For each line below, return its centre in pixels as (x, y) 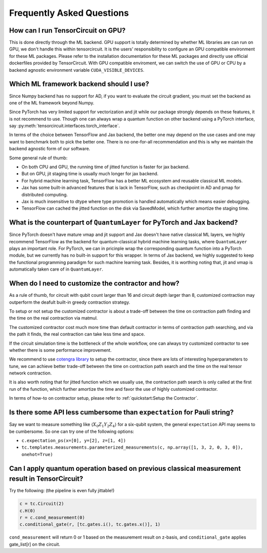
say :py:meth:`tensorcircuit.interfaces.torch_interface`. (65, 126)
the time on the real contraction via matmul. (54, 318)
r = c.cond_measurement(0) (52, 517)
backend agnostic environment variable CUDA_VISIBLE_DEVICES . (77, 70)
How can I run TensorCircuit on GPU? (67, 30)
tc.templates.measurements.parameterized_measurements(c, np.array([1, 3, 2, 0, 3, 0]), (132, 447)
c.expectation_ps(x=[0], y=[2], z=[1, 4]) (74, 440)
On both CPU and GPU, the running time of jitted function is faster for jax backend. (106, 167)
